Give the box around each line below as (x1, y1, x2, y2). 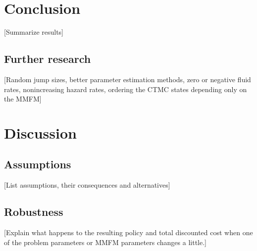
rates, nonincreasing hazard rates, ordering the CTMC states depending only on (4, 84, 247, 94)
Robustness (4, 204, 63, 219)
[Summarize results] (4, 27, 64, 37)
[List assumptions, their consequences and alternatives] (4, 180, 170, 190)
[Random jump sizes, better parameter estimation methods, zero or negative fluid (4, 74, 251, 84)
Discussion (4, 122, 77, 143)
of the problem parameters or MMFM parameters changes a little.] (4, 237, 206, 247)
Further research (4, 51, 91, 66)
